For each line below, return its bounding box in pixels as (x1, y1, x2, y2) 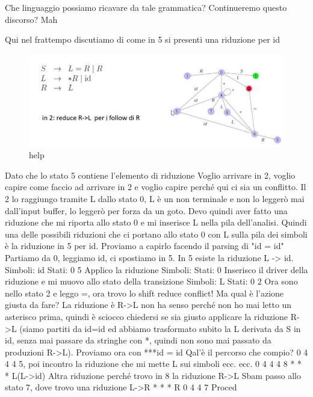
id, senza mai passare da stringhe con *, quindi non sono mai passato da (5, 334, 271, 346)
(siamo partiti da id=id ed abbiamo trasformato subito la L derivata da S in (19, 322, 301, 334)
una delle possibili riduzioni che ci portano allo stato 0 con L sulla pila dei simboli (5, 227, 308, 240)
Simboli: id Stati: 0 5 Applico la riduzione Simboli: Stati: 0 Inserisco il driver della (5, 263, 308, 275)
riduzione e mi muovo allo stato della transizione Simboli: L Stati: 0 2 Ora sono (5, 275, 298, 288)
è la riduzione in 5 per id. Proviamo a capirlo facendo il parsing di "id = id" (5, 239, 284, 252)
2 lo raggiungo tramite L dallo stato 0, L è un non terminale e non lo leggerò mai (5, 192, 305, 205)
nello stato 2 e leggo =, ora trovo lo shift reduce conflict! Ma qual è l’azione (5, 286, 284, 299)
